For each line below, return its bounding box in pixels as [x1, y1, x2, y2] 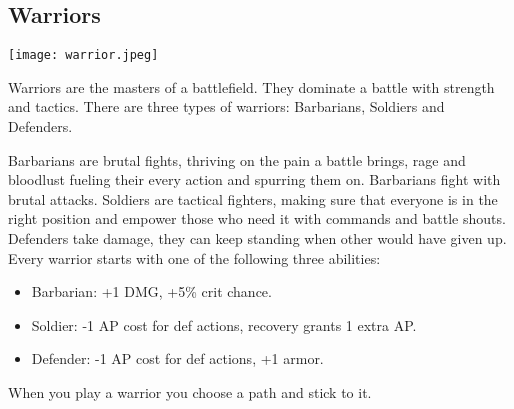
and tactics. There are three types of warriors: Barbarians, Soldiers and [8, 96, 445, 117]
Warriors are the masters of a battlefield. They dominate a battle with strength [8, 76, 495, 97]
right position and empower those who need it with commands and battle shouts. [8, 208, 506, 229]
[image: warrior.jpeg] [8, 48, 159, 63]
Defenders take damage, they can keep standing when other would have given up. [8, 228, 507, 249]
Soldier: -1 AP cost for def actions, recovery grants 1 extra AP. [31, 314, 417, 335]
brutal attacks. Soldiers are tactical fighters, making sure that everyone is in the [8, 188, 498, 209]
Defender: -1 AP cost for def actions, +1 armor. [31, 348, 324, 369]
